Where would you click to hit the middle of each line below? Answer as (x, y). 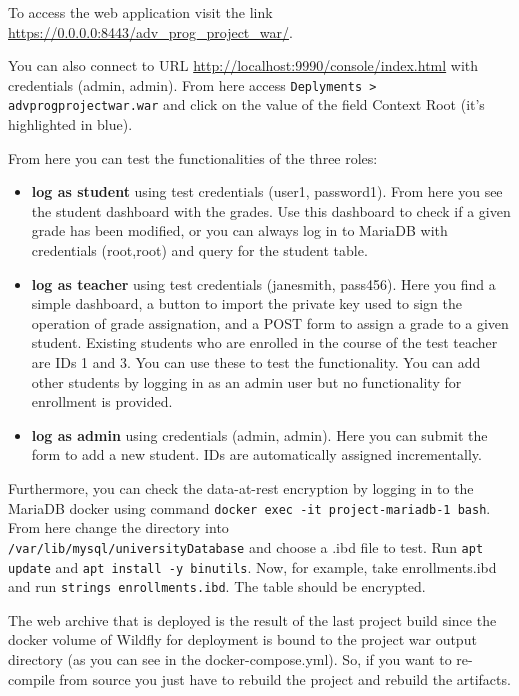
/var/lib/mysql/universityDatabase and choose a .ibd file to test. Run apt (246, 546)
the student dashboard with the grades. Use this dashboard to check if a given (271, 210)
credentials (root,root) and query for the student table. (199, 250)
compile (31, 678)
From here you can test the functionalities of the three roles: (193, 157)
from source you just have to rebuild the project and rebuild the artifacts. (285, 678)
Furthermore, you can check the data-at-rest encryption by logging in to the (241, 488)
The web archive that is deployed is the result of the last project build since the (252, 619)
